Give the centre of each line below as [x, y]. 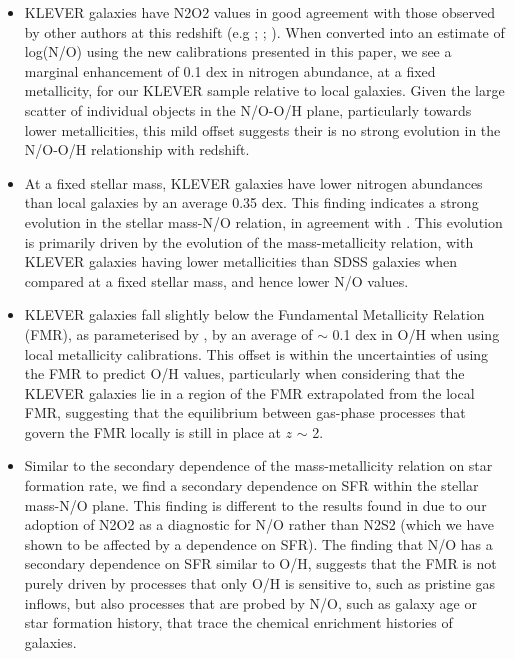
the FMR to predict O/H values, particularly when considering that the [244, 373]
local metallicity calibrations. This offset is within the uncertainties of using [256, 353]
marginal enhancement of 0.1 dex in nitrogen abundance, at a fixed [230, 70]
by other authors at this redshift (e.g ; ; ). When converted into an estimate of [264, 31]
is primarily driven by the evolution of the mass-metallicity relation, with [249, 241]
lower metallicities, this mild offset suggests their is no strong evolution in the [262, 129]
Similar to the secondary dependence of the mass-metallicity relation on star [258, 465]
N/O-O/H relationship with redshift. [137, 149]
